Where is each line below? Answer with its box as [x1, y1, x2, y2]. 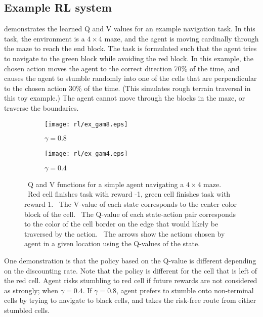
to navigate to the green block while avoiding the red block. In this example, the [4, 53, 253, 63]
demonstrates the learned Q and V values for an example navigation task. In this [4, 23, 255, 34]
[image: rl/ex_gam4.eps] [45, 150, 128, 158]
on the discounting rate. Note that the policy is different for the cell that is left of [4, 265, 257, 276]
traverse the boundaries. [4, 102, 79, 113]
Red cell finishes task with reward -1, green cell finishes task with [27, 189, 231, 199]
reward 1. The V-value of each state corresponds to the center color [24, 199, 237, 209]
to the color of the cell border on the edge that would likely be [24, 218, 218, 229]
